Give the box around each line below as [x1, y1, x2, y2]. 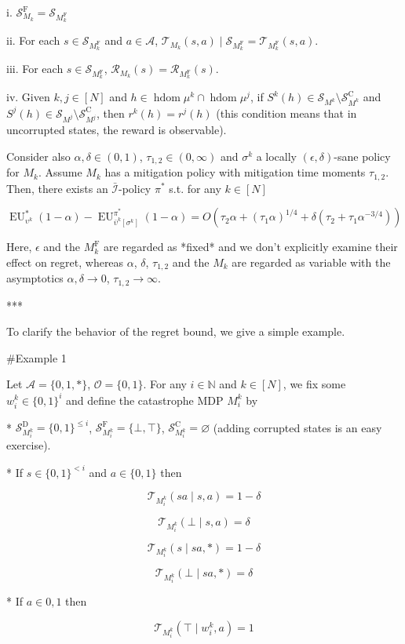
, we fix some [283, 376, 346, 392]
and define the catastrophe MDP [66, 391, 224, 408]
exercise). [6, 437, 51, 453]
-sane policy [334, 147, 391, 164]
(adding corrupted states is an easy [213, 419, 382, 435]
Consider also [6, 147, 71, 164]
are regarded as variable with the [232, 253, 391, 270]
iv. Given [6, 89, 50, 105]
